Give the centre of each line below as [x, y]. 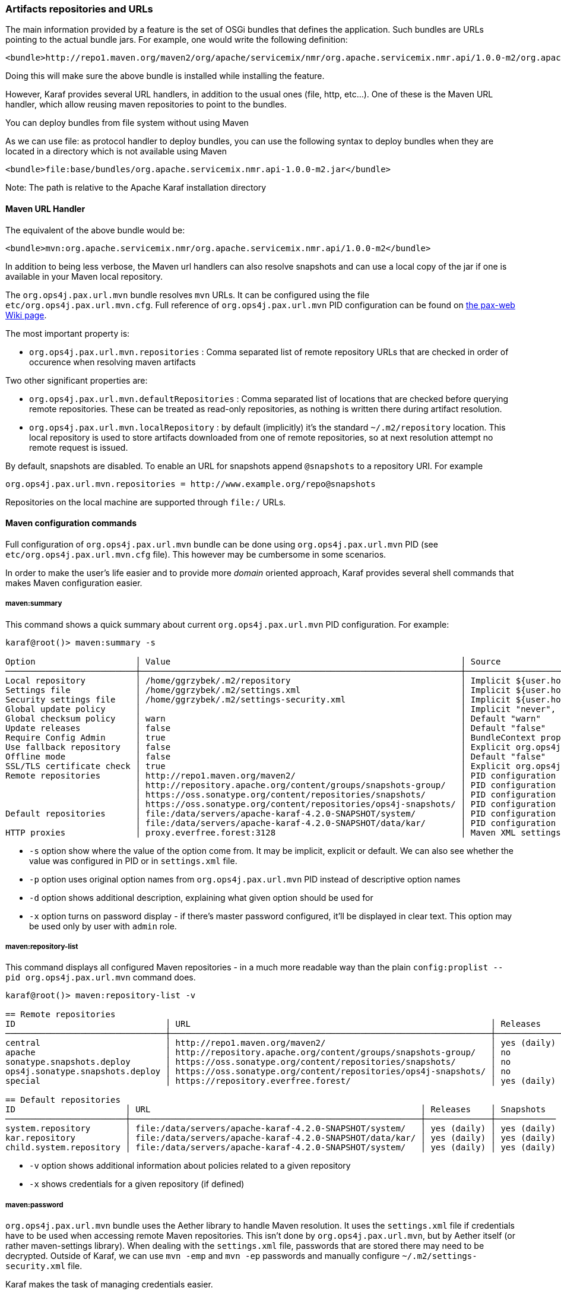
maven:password [34, 1205]
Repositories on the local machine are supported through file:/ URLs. [146, 502]
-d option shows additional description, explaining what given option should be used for [201, 897]
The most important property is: [68, 333]
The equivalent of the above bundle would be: [95, 230]
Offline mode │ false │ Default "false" [276, 756]
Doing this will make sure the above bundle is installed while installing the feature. [165, 76]
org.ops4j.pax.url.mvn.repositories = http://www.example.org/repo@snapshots [191, 484]
